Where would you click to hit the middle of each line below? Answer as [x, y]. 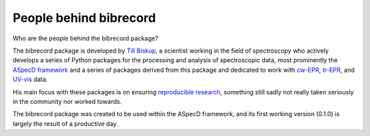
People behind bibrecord [84, 18]
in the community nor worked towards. [67, 101]
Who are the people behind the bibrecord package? [86, 38]
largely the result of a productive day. [65, 124]
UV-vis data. [30, 79]
